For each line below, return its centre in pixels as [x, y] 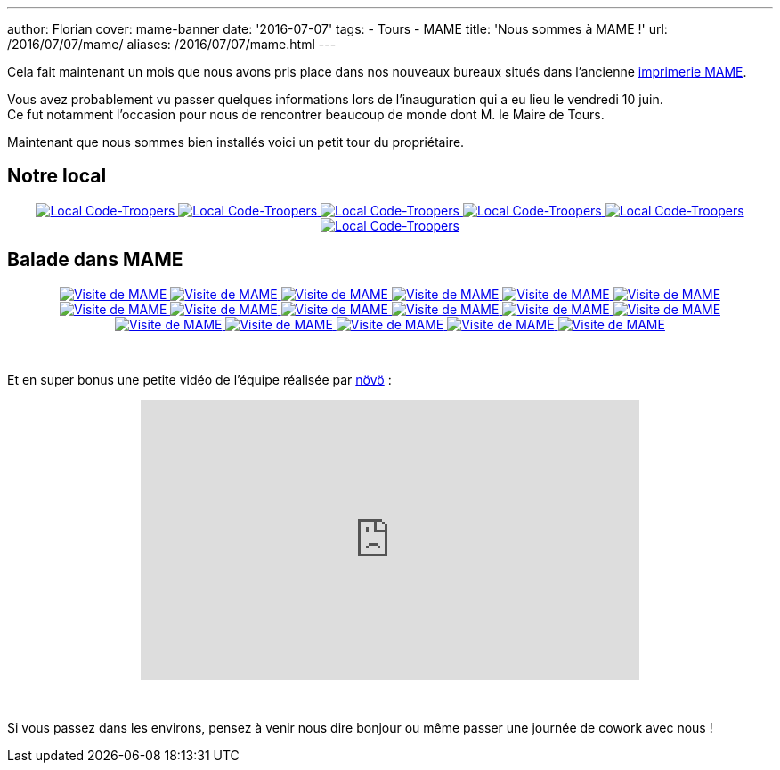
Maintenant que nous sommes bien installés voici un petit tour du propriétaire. [236, 142]
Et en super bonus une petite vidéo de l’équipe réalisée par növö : [199, 379]
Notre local [57, 176]
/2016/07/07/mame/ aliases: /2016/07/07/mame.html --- [172, 44]
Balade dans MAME [95, 260]
